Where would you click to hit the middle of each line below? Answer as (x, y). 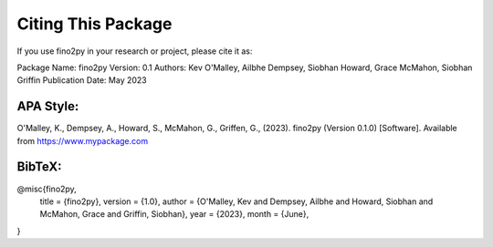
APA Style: (48, 106)
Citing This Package (94, 24)
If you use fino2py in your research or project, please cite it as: (135, 51)
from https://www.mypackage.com (83, 140)
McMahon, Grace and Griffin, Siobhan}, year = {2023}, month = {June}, (174, 214)
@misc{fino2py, (47, 189)
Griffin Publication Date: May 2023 (82, 80)
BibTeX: (39, 167)
